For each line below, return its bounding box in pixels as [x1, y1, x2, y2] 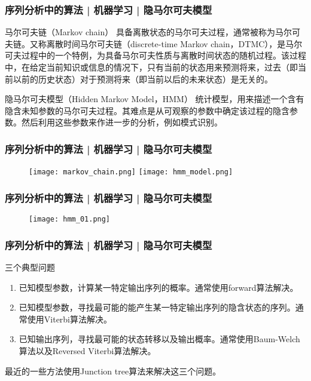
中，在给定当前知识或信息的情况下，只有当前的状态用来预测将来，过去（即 [5, 61, 298, 73]
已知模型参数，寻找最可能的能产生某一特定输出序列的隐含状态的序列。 [19, 301, 295, 314]
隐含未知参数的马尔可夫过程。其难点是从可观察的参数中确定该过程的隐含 [5, 104, 289, 116]
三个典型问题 [5, 260, 55, 273]
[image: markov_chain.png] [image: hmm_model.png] [29, 168, 233, 177]
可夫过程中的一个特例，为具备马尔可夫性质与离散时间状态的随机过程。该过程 [5, 49, 306, 62]
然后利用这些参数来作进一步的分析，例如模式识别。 [21, 116, 222, 128]
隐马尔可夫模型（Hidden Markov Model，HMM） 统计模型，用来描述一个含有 [5, 93, 304, 105]
